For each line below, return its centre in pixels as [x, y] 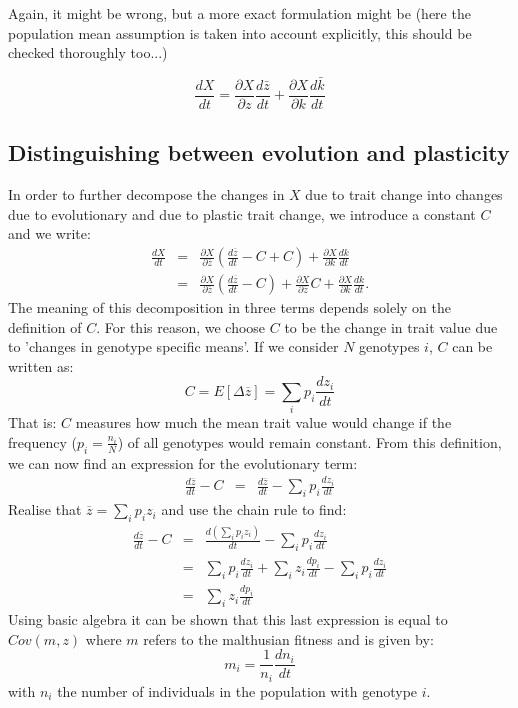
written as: [41, 365]
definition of [45, 326]
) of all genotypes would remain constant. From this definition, [309, 441]
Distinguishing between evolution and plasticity [259, 152]
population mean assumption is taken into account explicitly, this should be [240, 32]
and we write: [49, 233]
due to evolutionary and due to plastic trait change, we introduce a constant [242, 213]
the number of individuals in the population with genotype [237, 690]
